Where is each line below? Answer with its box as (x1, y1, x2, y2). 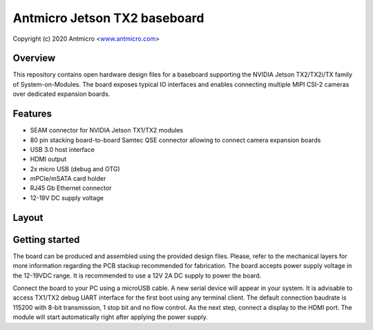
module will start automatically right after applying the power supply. (12, 313, 209, 321)
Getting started (12, 233, 80, 245)
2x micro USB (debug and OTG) (30, 164, 120, 173)
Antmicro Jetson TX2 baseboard (12, 10, 204, 26)
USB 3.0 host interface (30, 145, 95, 153)
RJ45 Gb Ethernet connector (30, 184, 112, 193)
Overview (12, 52, 56, 64)
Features (12, 108, 52, 120)
